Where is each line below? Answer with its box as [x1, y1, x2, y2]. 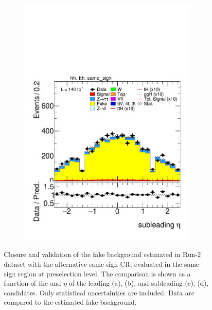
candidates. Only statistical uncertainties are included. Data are [4, 287, 194, 297]
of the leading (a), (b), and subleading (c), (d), [69, 278, 209, 288]
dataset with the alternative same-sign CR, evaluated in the [4, 258, 182, 269]
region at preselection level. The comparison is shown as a [18, 268, 191, 278]
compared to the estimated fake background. [4, 297, 137, 307]
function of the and [4, 278, 61, 288]
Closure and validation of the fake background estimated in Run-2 [4, 249, 201, 259]
